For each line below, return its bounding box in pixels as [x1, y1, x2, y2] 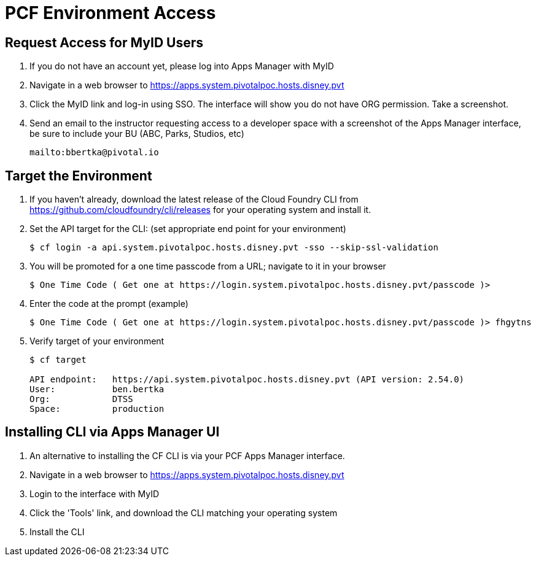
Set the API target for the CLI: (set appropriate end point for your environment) [29, 223, 346, 234]
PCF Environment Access [5, 2, 216, 23]
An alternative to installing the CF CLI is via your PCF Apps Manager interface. [29, 450, 345, 461]
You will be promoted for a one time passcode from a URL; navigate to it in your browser [29, 261, 386, 272]
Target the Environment [5, 168, 152, 184]
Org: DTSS [29, 394, 133, 404]
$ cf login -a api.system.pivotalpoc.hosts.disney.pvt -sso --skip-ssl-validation [29, 242, 438, 253]
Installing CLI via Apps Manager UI [5, 424, 220, 440]
